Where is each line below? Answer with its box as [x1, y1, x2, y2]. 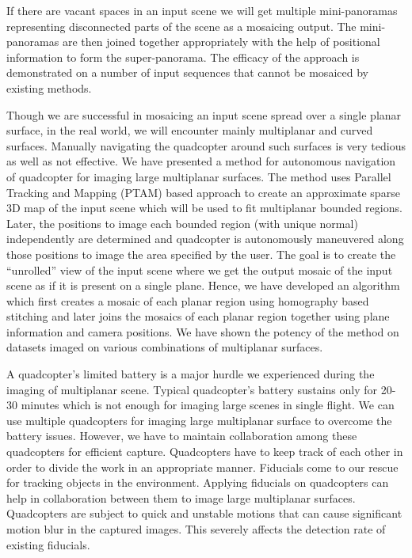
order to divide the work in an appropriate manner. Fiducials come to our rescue [6, 458, 399, 475]
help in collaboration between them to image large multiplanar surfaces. [6, 489, 356, 506]
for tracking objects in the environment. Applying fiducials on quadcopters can [6, 474, 389, 491]
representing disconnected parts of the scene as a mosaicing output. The [6, 17, 357, 34]
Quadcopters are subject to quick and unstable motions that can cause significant [6, 505, 402, 522]
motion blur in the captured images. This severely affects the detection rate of [6, 521, 386, 537]
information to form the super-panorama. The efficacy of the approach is [6, 48, 360, 65]
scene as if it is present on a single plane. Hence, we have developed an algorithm [6, 277, 400, 294]
